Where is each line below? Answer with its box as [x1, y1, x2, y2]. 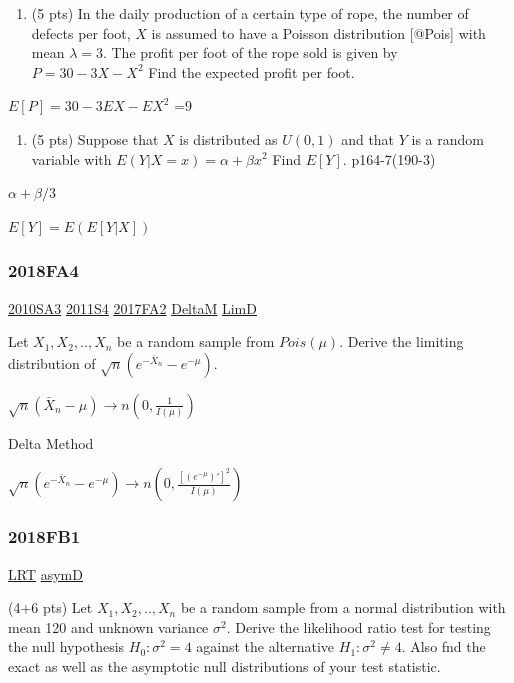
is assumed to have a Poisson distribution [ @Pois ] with [151, 22, 486, 43]
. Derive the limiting [339, 331, 464, 352]
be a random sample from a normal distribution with [180, 597, 506, 618]
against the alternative [196, 636, 335, 657]
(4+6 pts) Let [8, 597, 93, 618]
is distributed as [179, 128, 278, 149]
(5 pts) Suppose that [31, 128, 159, 149]
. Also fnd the [401, 636, 486, 657]
